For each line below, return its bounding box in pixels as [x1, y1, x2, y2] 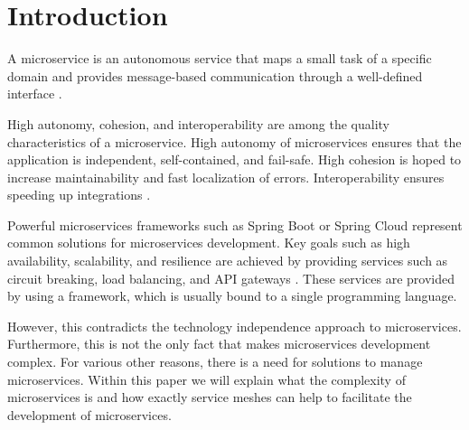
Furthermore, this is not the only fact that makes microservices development [7, 334, 431, 353]
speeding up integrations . [7, 185, 151, 204]
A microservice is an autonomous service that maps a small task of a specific [7, 49, 432, 68]
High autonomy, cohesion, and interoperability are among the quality [7, 114, 389, 133]
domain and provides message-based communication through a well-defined [7, 66, 423, 85]
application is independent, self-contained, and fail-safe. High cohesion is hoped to [7, 150, 462, 169]
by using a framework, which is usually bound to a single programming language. [7, 286, 457, 305]
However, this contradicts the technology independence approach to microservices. [7, 316, 462, 335]
